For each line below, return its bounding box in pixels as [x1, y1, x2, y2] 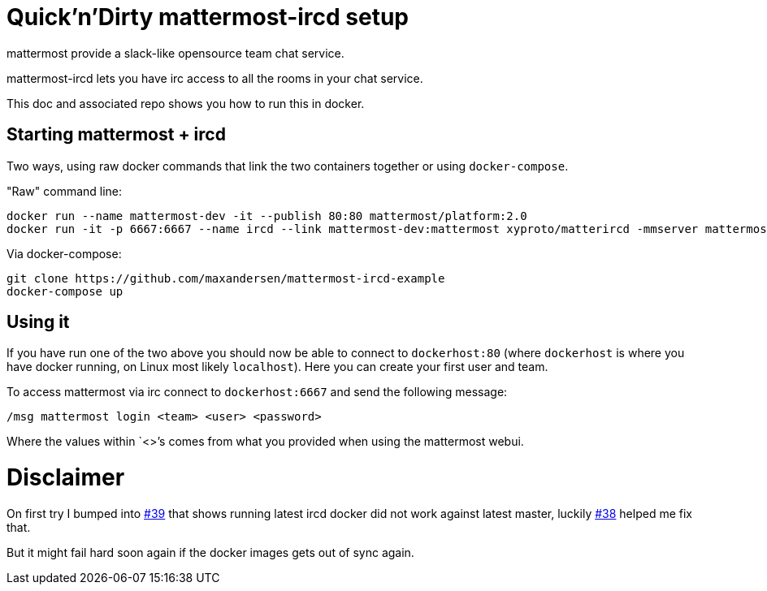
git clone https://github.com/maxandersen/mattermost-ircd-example [6, 271, 445, 285]
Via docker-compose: [6, 246, 122, 261]
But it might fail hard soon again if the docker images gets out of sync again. [6, 545, 414, 559]
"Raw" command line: [6, 183, 123, 198]
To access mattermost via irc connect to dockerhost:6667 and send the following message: [6, 385, 508, 399]
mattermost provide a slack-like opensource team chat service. [6, 45, 344, 60]
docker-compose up [6, 284, 123, 298]
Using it [6, 312, 70, 333]
